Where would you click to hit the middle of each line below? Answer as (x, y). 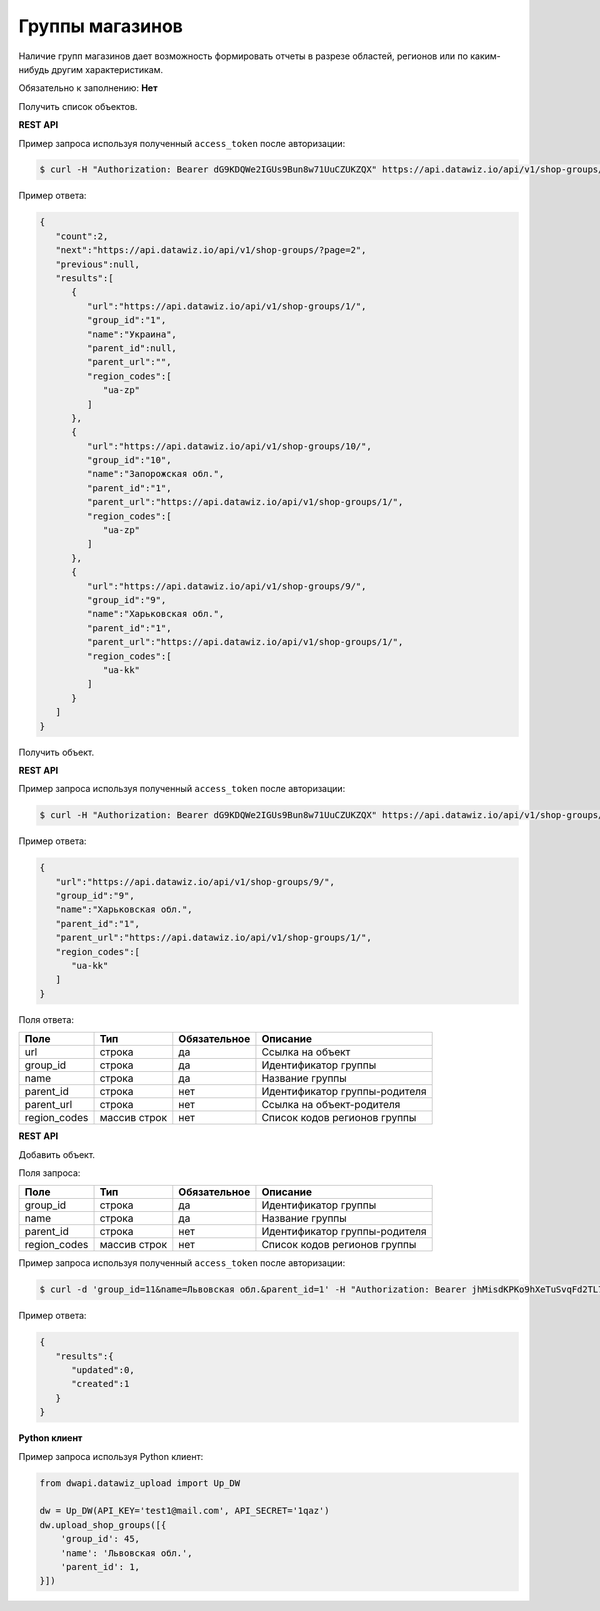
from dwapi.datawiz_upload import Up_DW (139, 1483)
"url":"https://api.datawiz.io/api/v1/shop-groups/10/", (229, 446)
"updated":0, (103, 1370)
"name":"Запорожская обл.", (155, 474)
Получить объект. (56, 752)
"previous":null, (97, 264)
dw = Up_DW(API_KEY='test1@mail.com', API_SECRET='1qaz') (184, 1511)
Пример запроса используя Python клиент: (111, 1456)
